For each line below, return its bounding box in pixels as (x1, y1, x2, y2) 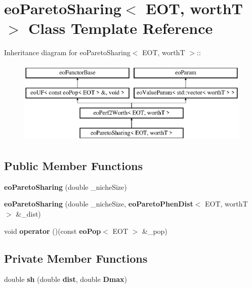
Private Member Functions (4, 250, 148, 266)
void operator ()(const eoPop (4, 225, 101, 236)
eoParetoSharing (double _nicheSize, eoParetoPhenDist (4, 198, 193, 209)
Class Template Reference (28, 18, 213, 38)
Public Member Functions (4, 158, 143, 174)
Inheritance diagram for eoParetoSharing (4, 47, 131, 58)
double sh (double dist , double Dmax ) (4, 274, 127, 284)
